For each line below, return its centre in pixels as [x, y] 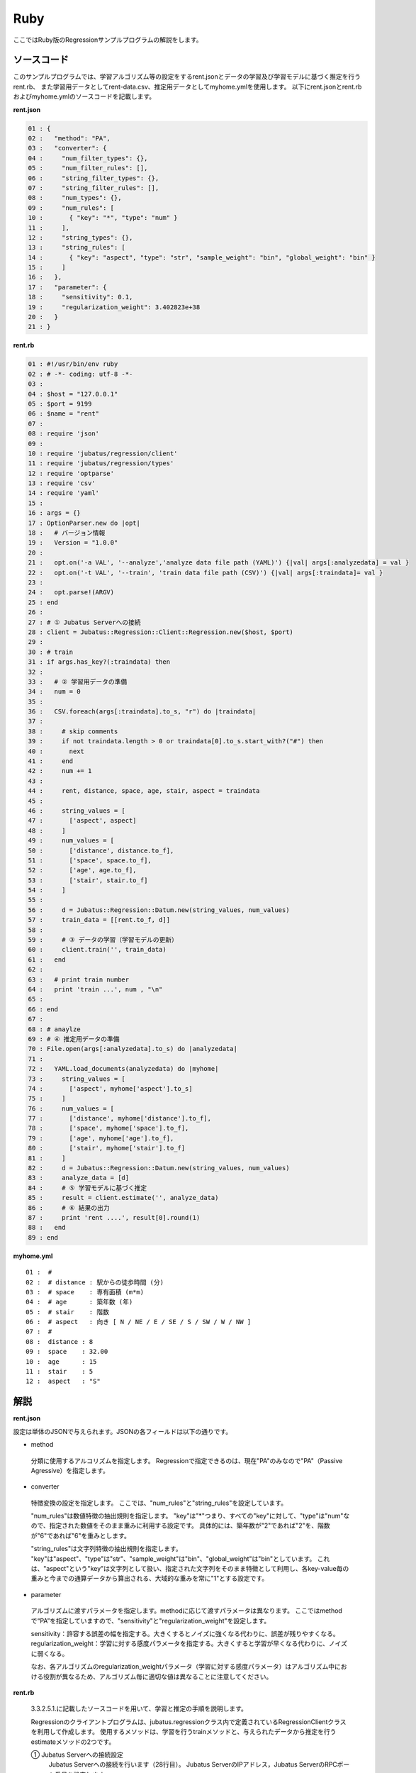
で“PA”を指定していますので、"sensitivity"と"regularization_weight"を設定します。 [151, 1621]
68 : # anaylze [54, 1029]
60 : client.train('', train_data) [97, 950]
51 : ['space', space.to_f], [90, 860]
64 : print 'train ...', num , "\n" [95, 989]
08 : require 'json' [63, 434]
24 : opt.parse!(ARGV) [71, 593]
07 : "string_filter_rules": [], [94, 188]
